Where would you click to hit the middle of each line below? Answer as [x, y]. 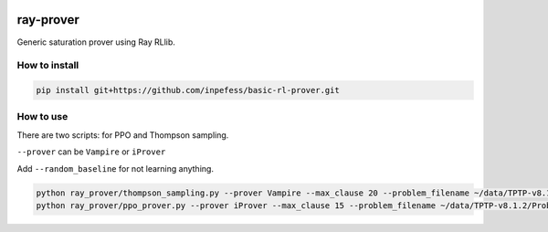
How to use [42, 117]
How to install [48, 66]
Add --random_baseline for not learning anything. [116, 168]
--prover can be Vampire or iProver [91, 152]
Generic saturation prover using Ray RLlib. [96, 42]
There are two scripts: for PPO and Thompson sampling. [123, 135]
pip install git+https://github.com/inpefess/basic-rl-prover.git [188, 90]
